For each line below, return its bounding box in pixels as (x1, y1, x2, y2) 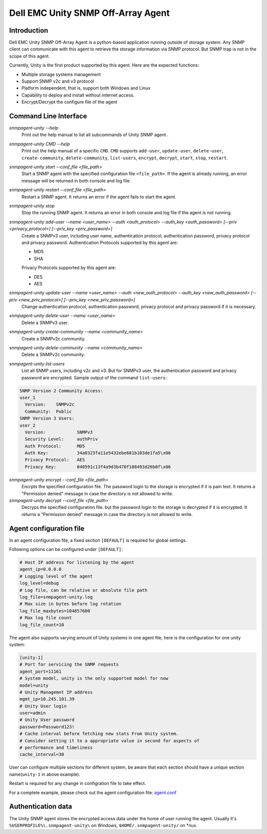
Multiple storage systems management (21, 71, 101, 77)
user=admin (19, 710, 46, 716)
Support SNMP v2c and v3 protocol (21, 78, 94, 84)
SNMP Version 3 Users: (19, 416, 75, 421)
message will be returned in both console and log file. (21, 178, 131, 184)
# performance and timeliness (19, 745, 93, 750)
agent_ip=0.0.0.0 (19, 566, 62, 572)
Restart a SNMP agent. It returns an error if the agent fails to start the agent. (21, 193, 177, 200)
